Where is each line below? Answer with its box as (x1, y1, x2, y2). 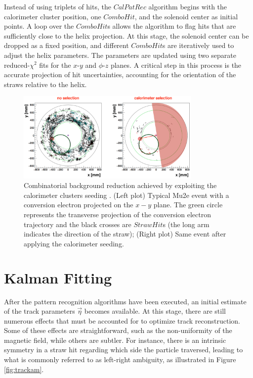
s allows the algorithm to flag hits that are (107, 21, 236, 31)
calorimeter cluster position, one (4, 11, 101, 21)
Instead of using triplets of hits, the (4, 1, 111, 11)
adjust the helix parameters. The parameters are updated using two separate (4, 49, 236, 60)
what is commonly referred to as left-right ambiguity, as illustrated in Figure (4, 354, 236, 365)
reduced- (4, 59, 30, 70)
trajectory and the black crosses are (24, 219, 131, 229)
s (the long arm (163, 219, 210, 229)
